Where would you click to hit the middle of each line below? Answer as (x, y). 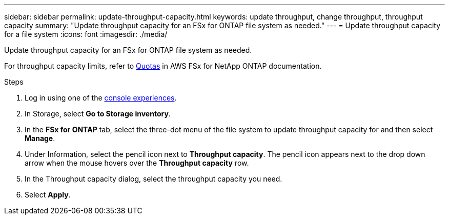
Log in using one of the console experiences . (101, 98)
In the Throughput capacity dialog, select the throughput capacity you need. (154, 179)
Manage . (40, 138)
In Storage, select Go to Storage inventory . (98, 114)
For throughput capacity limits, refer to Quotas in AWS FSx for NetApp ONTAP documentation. (163, 66)
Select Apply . (48, 195)
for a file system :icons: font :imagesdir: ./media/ (86, 34)
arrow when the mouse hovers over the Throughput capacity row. (137, 163)
